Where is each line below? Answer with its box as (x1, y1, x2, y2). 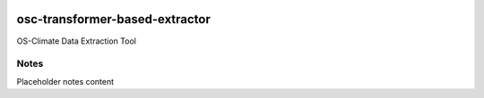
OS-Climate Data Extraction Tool (16, 36, 136, 46)
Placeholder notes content (16, 76, 115, 86)
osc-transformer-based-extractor (16, 12, 211, 27)
